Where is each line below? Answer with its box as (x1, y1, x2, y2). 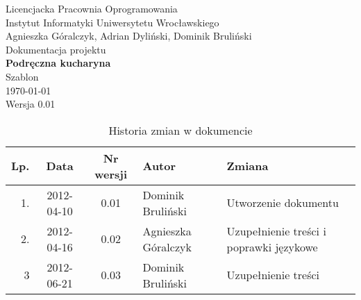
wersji (94, 165, 128, 182)
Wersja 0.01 (6, 97, 56, 111)
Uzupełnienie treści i (226, 222, 326, 239)
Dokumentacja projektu (6, 42, 106, 56)
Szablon (6, 69, 39, 83)
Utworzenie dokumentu (226, 194, 339, 211)
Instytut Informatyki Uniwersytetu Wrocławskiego (6, 15, 219, 29)
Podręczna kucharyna (6, 56, 111, 70)
